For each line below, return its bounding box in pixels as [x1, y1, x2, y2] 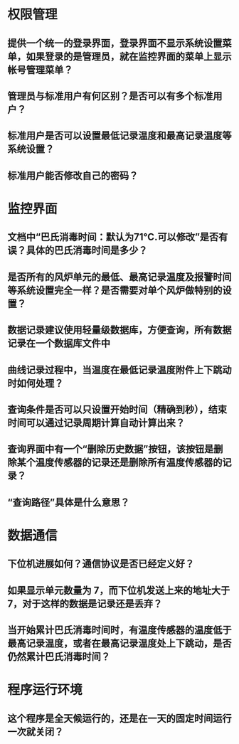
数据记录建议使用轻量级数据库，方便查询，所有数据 [7, 324, 232, 336]
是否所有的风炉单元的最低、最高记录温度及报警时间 [7, 271, 232, 283]
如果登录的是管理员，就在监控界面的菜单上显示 [26, 51, 232, 63]
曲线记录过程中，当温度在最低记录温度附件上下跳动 [7, 363, 232, 376]
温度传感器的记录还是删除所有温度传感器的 [35, 457, 223, 469]
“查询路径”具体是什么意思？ [7, 496, 130, 509]
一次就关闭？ [7, 726, 64, 738]
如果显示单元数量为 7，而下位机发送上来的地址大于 [7, 584, 230, 596]
